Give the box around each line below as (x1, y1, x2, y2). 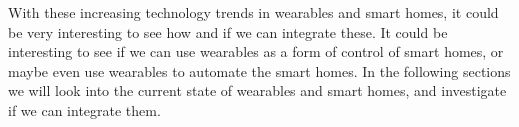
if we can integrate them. (8, 99, 161, 120)
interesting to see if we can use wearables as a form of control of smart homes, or (8, 41, 504, 62)
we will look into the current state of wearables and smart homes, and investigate (8, 80, 507, 101)
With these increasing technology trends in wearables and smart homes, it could (8, 2, 499, 22)
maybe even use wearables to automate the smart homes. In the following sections (8, 60, 511, 81)
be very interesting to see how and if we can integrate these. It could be (8, 21, 448, 42)
